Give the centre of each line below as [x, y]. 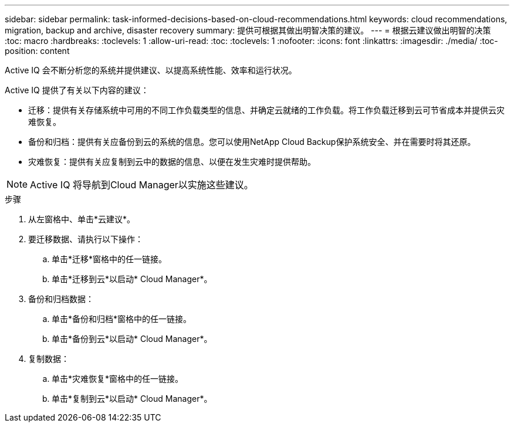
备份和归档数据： [61, 299]
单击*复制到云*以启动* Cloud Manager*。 [132, 399]
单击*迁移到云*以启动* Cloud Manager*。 [132, 279]
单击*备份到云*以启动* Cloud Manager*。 [132, 339]
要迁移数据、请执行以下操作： [86, 239]
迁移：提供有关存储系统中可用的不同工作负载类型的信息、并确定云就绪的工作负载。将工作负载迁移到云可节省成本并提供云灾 [266, 110]
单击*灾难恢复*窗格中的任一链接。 [118, 379]
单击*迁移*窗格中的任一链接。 [109, 259]
